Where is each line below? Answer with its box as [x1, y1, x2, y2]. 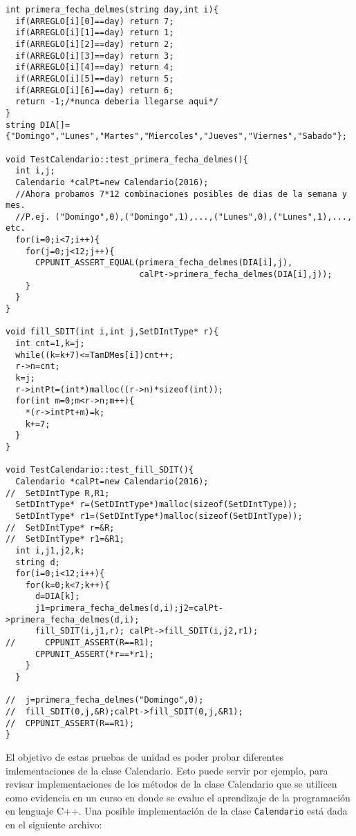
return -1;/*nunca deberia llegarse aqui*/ [15, 97, 218, 107]
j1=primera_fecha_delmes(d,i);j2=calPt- [35, 603, 223, 614]
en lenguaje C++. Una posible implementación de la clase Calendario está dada [6, 804, 348, 818]
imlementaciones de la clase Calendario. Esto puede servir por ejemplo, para [6, 763, 328, 777]
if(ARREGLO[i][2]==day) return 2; [15, 39, 174, 49]
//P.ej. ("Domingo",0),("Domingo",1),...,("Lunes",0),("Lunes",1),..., [15, 211, 353, 222]
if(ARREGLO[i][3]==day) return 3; [15, 50, 174, 61]
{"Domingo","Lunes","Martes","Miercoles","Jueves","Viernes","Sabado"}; [6, 131, 347, 142]
